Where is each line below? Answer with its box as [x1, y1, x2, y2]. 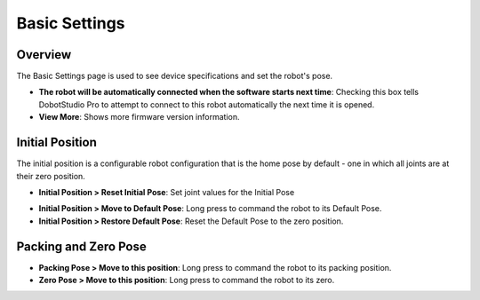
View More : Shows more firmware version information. [38, 112, 240, 122]
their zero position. [16, 170, 86, 181]
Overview [16, 47, 72, 62]
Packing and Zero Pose [16, 239, 147, 254]
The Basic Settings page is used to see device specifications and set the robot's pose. [16, 71, 333, 82]
